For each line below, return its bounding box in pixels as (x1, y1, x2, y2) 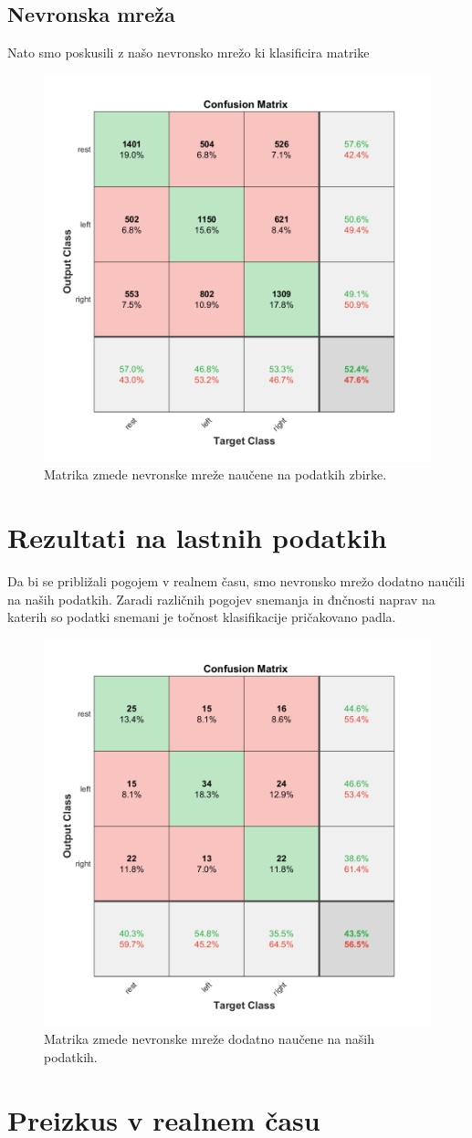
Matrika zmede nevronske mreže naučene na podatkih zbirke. (44, 465, 387, 484)
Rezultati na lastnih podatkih (7, 519, 387, 556)
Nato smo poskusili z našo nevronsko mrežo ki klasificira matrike (7, 43, 370, 62)
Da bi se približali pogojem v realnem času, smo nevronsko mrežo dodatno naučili (7, 572, 466, 591)
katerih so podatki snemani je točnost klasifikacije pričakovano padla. (7, 607, 396, 627)
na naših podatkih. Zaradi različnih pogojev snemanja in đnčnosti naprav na (7, 589, 435, 608)
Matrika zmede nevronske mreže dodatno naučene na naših (44, 1029, 374, 1048)
